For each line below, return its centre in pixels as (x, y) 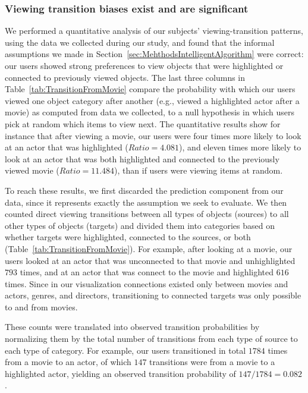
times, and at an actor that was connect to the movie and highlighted (147, 272)
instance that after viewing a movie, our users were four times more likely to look (153, 135)
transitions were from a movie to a (212, 362)
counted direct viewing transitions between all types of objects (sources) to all (147, 214)
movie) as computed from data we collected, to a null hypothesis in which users (150, 112)
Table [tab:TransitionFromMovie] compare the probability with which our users (150, 89)
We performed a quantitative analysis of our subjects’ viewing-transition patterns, (154, 31)
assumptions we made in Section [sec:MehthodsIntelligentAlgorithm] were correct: (154, 54)
